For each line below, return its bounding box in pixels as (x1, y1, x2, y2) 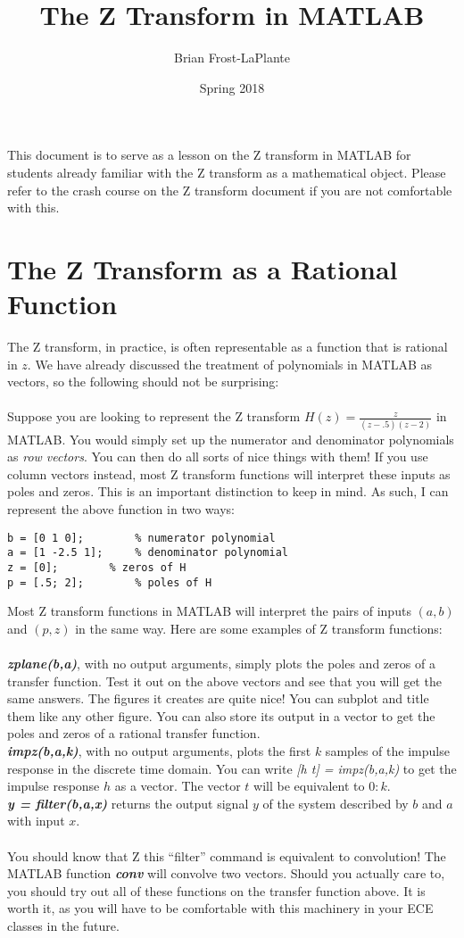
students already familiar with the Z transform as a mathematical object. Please (7, 162, 446, 181)
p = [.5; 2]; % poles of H (7, 576, 212, 589)
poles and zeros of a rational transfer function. (7, 724, 261, 743)
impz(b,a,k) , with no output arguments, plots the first (7, 742, 311, 760)
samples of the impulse (325, 742, 450, 760)
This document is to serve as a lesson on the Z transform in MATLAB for (7, 145, 411, 164)
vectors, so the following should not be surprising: (7, 372, 279, 391)
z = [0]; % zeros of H (7, 560, 186, 574)
